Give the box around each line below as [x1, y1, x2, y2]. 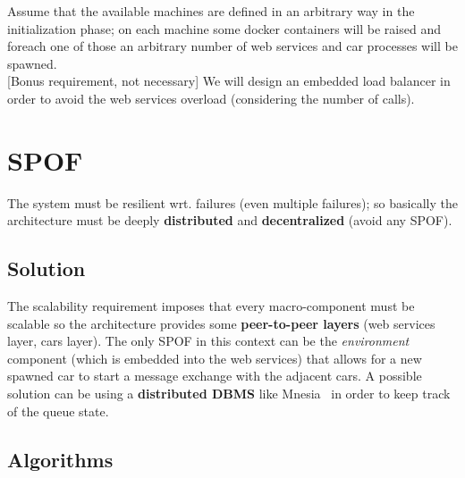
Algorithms [7, 445, 114, 473]
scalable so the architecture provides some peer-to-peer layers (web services [7, 314, 435, 332]
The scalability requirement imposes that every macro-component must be [7, 297, 415, 315]
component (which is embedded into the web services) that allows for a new [7, 348, 422, 367]
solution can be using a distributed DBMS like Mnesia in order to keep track [7, 384, 451, 403]
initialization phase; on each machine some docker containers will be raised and [7, 19, 441, 38]
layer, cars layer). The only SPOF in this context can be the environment [7, 331, 410, 350]
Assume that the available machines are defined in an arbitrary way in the [7, 2, 415, 20]
